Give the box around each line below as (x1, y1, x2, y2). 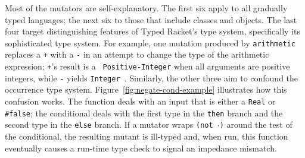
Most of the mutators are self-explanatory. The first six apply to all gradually (5, 2, 288, 14)
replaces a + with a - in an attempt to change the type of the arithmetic (5, 48, 269, 61)
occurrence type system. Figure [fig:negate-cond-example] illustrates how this (5, 83, 287, 96)
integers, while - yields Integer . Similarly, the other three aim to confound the (5, 71, 298, 84)
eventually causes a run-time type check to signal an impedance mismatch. (5, 141, 277, 154)
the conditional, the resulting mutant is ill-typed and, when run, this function (5, 129, 288, 142)
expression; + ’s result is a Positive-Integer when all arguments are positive (5, 60, 290, 72)
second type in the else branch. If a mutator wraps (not (5, 118, 213, 131)
